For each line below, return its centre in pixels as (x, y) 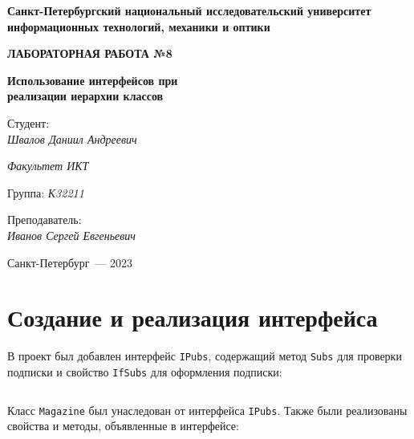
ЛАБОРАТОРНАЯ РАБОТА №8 (90, 53)
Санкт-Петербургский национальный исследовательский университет (189, 10)
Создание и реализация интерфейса (193, 317)
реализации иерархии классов (85, 96)
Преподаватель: (45, 219)
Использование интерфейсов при (93, 80)
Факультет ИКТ (48, 166)
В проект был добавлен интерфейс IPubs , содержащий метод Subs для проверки (205, 356)
